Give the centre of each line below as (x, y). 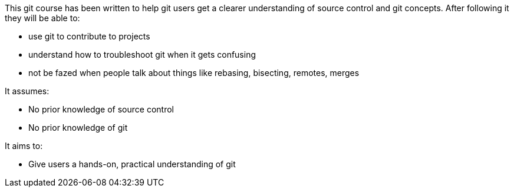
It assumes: (27, 91)
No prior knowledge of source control (101, 109)
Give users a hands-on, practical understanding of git (132, 164)
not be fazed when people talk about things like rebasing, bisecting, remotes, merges (194, 73)
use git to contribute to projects (89, 36)
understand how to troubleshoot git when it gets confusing (142, 54)
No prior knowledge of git (78, 128)
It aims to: (24, 146)
